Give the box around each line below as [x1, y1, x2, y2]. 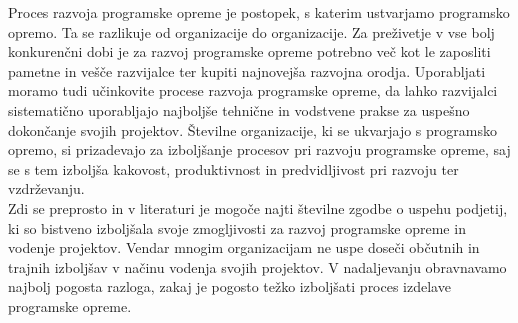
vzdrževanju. [8, 178, 85, 199]
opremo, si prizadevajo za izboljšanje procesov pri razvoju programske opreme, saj [8, 139, 511, 160]
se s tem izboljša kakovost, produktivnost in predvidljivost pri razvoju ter [8, 158, 459, 179]
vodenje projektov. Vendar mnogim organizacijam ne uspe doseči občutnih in [8, 237, 480, 258]
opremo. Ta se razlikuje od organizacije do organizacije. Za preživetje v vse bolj [8, 21, 495, 42]
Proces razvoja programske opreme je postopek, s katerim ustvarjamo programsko [8, 2, 510, 22]
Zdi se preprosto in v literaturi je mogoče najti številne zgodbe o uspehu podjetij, [8, 197, 508, 218]
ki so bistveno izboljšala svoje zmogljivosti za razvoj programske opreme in [8, 217, 466, 238]
